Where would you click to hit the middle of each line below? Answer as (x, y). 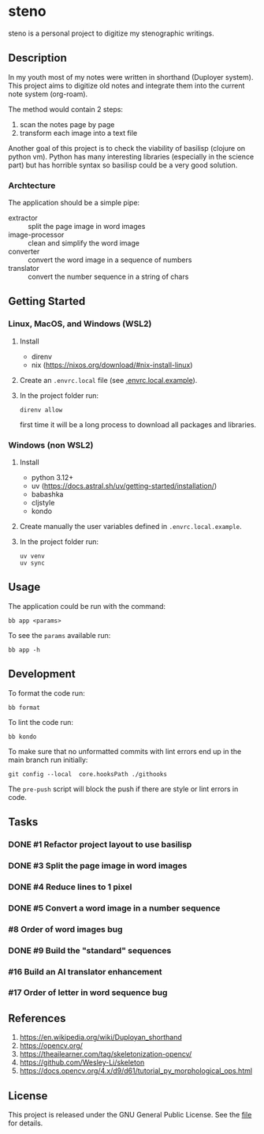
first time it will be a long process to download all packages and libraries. (138, 424)
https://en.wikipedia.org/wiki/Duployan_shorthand (101, 1038)
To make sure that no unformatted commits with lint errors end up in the (125, 751)
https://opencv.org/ (51, 1046)
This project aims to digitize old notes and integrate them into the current (126, 85)
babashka (47, 494)
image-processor (36, 235)
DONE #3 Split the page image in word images (98, 866)
